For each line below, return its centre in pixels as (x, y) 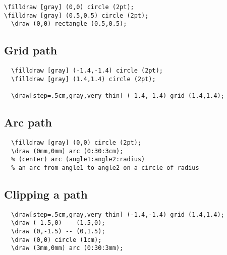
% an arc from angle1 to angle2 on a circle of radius (105, 168)
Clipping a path (46, 194)
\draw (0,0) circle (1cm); (56, 240)
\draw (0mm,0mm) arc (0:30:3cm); (67, 151)
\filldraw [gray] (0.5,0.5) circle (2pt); (76, 15)
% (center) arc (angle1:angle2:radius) (78, 160)
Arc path (28, 122)
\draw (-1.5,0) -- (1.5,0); (58, 223)
